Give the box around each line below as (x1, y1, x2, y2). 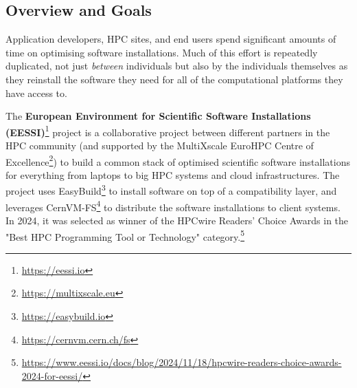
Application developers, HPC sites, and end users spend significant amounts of (5, 32, 336, 46)
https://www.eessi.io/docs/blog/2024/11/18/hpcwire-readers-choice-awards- (21, 355, 342, 369)
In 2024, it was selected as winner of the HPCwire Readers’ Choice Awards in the (5, 213, 349, 227)
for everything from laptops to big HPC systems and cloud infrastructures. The (5, 167, 340, 182)
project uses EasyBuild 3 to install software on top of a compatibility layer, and (5, 182, 337, 198)
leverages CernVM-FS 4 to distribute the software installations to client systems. (5, 197, 341, 214)
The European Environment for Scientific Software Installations (5, 109, 311, 123)
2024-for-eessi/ (21, 368, 83, 382)
